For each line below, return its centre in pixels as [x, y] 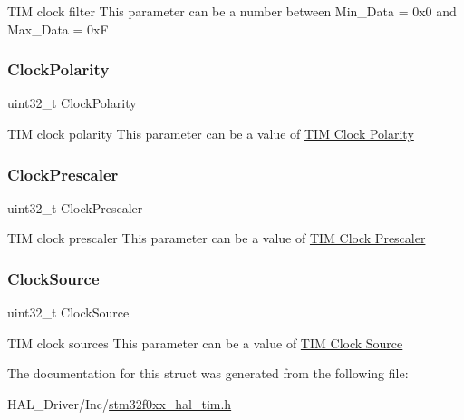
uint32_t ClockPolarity [72, 103]
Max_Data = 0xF [58, 29]
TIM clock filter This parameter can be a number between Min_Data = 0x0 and [232, 11]
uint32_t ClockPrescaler [75, 207]
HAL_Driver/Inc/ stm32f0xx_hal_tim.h [120, 404]
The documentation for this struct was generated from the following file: [208, 373]
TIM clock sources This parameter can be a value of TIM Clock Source [205, 342]
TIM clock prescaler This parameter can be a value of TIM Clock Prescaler [217, 238]
